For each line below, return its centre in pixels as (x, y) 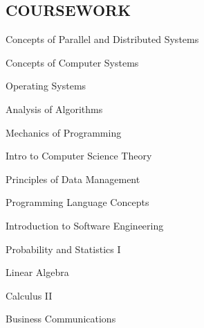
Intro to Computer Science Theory (79, 156)
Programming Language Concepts (77, 202)
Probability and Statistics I (63, 249)
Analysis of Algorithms (54, 109)
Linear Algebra (37, 272)
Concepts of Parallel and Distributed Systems (102, 39)
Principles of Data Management (73, 179)
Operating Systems (46, 86)
